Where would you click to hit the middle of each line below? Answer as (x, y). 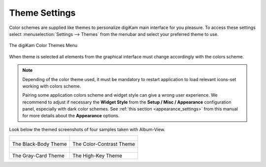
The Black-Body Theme (40, 144)
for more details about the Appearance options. (71, 116)
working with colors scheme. (52, 86)
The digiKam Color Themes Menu (43, 45)
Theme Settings (42, 13)
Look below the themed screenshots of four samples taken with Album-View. (87, 129)
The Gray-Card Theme (38, 156)
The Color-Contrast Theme (104, 144)
